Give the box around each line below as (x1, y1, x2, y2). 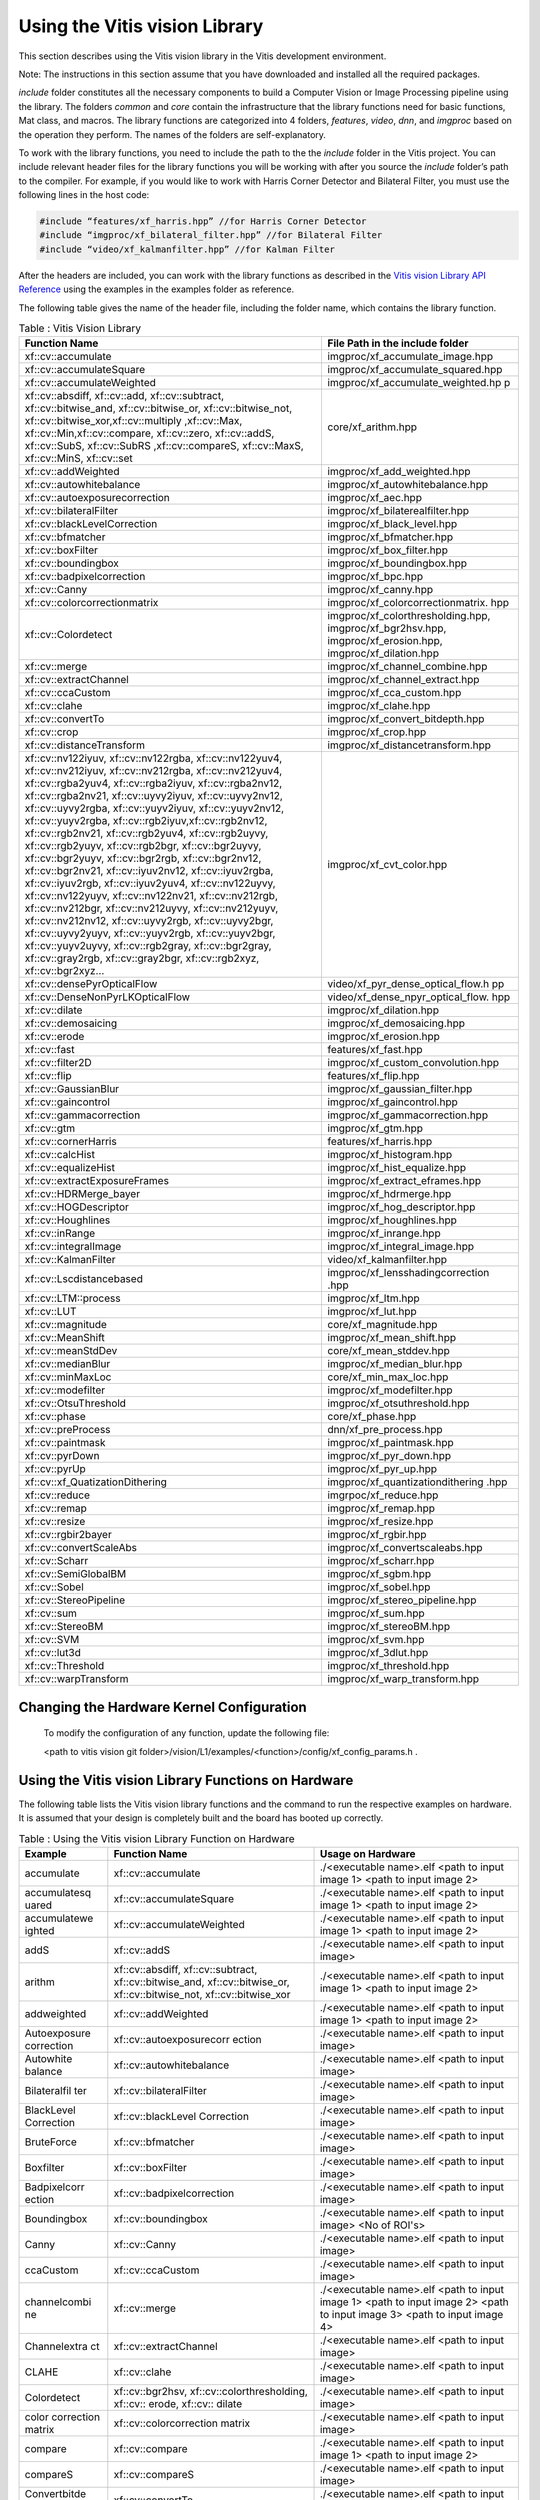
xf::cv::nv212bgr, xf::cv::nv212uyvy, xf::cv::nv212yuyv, (24, 901, 279, 915)
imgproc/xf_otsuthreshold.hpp (327, 1396, 470, 1410)
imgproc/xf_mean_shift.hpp (327, 1331, 457, 1345)
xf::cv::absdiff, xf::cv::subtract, (113, 1962, 258, 1976)
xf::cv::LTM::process (24, 1291, 121, 1305)
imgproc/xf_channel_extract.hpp (327, 673, 480, 687)
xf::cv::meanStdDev (24, 1344, 118, 1358)
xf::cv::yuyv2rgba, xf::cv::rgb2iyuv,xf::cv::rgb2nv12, (24, 814, 268, 828)
